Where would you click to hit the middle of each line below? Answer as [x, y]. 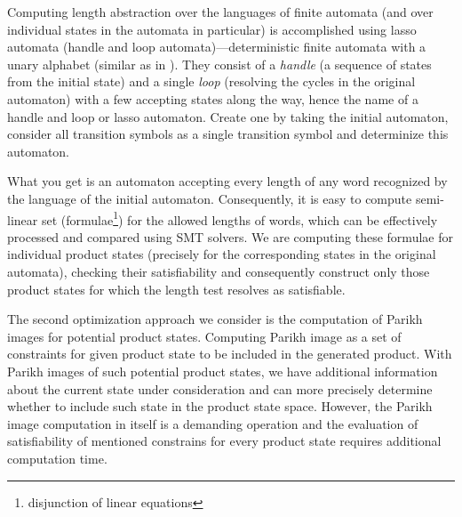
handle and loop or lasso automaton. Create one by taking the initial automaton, [228, 116]
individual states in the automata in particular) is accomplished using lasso [212, 29]
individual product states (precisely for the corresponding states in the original [222, 254]
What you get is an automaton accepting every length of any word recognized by [227, 181]
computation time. [57, 458]
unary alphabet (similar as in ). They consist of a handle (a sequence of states [219, 64]
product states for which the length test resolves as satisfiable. [176, 289]
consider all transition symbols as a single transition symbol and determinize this [228, 134]
